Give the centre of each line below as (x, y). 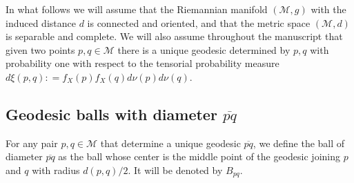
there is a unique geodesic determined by (204, 49)
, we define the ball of (299, 143)
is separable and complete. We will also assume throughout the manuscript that (174, 36)
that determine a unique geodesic (170, 143)
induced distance (41, 22)
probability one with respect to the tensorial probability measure (142, 63)
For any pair (32, 143)
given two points (40, 49)
